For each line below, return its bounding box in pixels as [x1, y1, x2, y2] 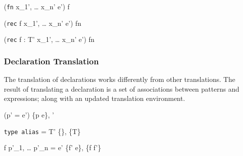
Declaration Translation [4, 55, 99, 67]
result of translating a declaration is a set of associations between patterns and [4, 83, 240, 94]
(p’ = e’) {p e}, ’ [4, 109, 54, 119]
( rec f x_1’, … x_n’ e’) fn [4, 18, 81, 28]
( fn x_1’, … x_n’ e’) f [4, 1, 70, 11]
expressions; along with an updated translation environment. [4, 93, 185, 103]
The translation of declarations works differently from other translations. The [4, 74, 235, 84]
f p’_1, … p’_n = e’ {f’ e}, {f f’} [4, 142, 101, 153]
